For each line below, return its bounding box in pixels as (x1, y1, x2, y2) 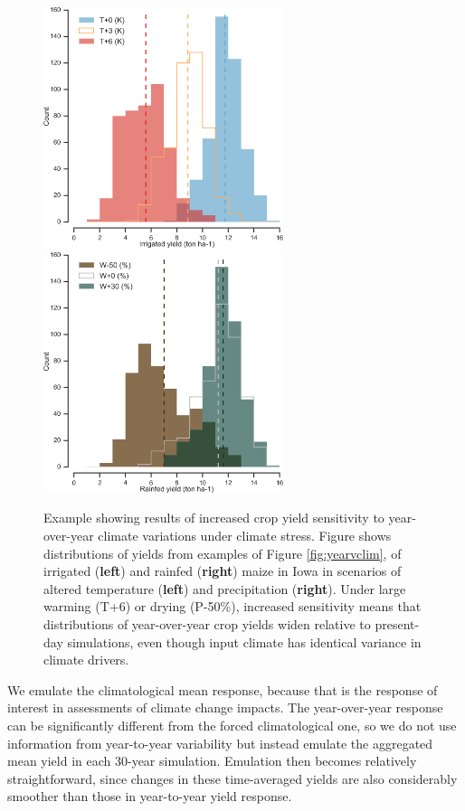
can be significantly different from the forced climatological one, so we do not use (7, 715, 457, 734)
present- (375, 614, 420, 633)
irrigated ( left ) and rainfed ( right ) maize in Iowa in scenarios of (43, 561, 402, 580)
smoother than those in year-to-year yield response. (7, 787, 292, 806)
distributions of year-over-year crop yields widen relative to (43, 614, 371, 633)
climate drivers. (43, 650, 129, 669)
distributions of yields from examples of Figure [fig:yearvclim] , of (43, 543, 402, 562)
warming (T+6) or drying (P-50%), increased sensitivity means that (43, 597, 422, 616)
